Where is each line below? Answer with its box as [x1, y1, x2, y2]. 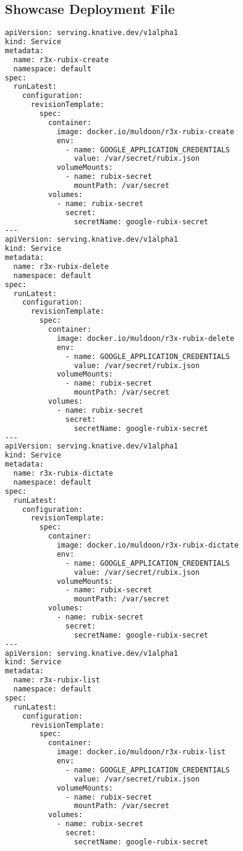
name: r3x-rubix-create [13, 55, 109, 64]
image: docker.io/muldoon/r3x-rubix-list [56, 748, 226, 757]
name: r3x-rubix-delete [13, 262, 109, 271]
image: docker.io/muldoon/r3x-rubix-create [56, 127, 235, 136]
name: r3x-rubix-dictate [13, 469, 113, 478]
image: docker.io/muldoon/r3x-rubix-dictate [56, 541, 239, 550]
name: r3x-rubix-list [13, 676, 100, 685]
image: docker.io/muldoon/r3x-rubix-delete [56, 334, 235, 343]
